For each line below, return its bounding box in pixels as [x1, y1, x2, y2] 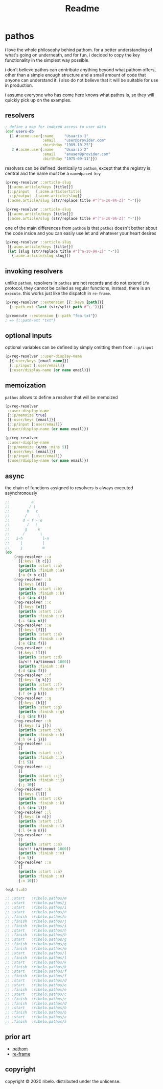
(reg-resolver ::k [14, 787, 51, 792]
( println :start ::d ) [18, 655, 63, 660]
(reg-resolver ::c [14, 600, 51, 605]
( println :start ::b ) [18, 586, 63, 591]
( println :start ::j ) [18, 773, 63, 778]
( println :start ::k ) [18, 796, 63, 801]
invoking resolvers [5, 267, 63, 275]
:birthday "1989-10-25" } [42, 143, 93, 148]
